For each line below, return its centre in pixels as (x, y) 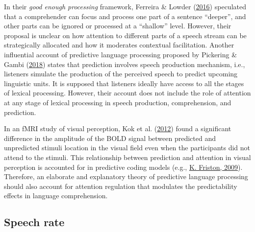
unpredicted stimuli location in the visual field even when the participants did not (127, 148)
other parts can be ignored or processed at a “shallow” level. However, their (118, 26)
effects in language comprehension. (56, 196)
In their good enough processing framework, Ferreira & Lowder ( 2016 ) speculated (125, 6)
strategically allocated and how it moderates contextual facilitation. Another (119, 45)
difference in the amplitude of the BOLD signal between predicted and (110, 138)
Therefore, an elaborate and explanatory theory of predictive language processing (126, 176)
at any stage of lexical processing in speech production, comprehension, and (118, 102)
